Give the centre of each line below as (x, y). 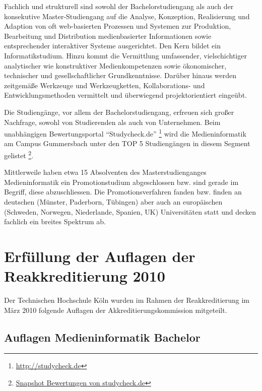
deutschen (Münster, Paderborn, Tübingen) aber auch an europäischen (113, 202)
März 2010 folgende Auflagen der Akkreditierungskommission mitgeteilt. (116, 310)
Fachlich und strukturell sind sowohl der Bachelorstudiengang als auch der (119, 6)
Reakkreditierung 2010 (85, 276)
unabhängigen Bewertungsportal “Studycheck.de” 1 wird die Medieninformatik (125, 133)
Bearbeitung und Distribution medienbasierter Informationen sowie (108, 36)
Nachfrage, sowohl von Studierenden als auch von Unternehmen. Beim (112, 122)
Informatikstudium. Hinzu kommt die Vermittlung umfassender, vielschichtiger (125, 55)
